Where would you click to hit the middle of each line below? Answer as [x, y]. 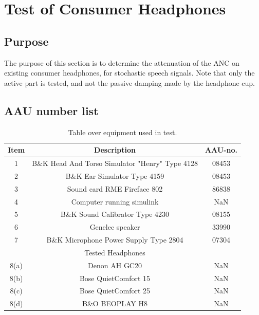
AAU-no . [221, 150]
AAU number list [51, 110]
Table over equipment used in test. [123, 132]
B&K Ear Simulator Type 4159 [115, 175]
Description [115, 150]
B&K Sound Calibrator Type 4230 [115, 214]
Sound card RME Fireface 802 [115, 188]
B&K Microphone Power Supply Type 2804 [115, 240]
